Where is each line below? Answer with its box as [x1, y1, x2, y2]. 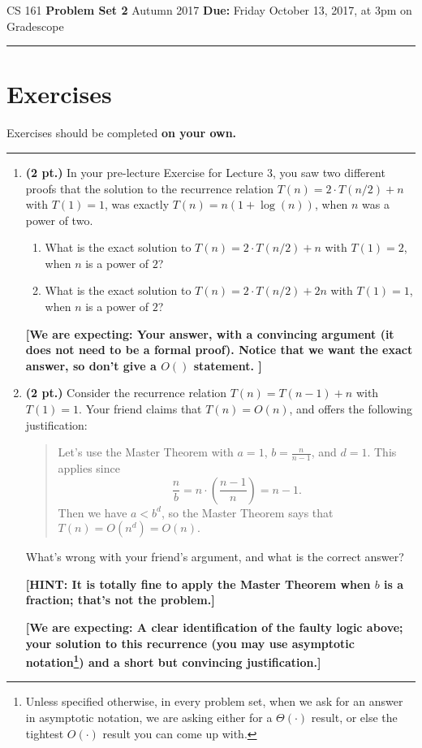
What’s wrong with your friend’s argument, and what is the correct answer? [25, 548, 404, 565]
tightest [25, 724, 64, 742]
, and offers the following [289, 400, 412, 417]
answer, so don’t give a [25, 357, 157, 374]
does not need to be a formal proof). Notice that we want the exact [25, 341, 413, 358]
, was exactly [105, 196, 170, 213]
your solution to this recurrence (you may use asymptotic [25, 634, 355, 651]
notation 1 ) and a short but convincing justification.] [25, 651, 321, 670]
